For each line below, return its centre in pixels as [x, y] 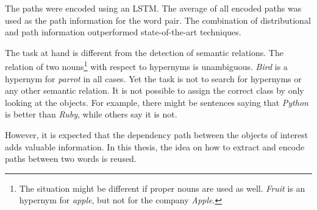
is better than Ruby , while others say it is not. [91, 114]
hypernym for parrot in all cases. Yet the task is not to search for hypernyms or [153, 78]
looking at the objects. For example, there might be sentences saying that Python [157, 102]
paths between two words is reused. [71, 159]
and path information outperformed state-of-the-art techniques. [123, 32]
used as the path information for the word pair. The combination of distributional [158, 20]
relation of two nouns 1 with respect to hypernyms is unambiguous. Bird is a [146, 66]
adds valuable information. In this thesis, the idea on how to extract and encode [155, 146]
